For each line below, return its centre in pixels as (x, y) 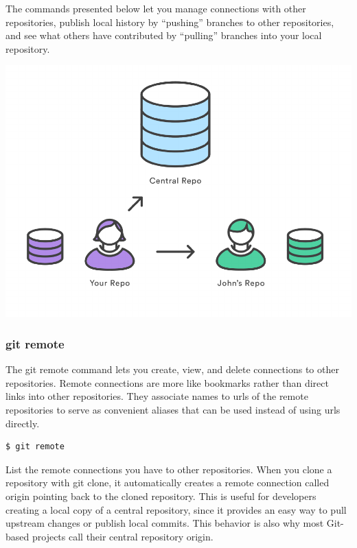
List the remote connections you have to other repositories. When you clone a (169, 469)
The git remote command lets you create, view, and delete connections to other (172, 369)
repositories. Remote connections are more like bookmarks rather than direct (167, 382)
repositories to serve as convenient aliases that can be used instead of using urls (173, 409)
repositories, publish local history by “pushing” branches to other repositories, (170, 22)
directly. (23, 423)
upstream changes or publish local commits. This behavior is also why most (165, 523)
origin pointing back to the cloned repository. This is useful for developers (161, 496)
